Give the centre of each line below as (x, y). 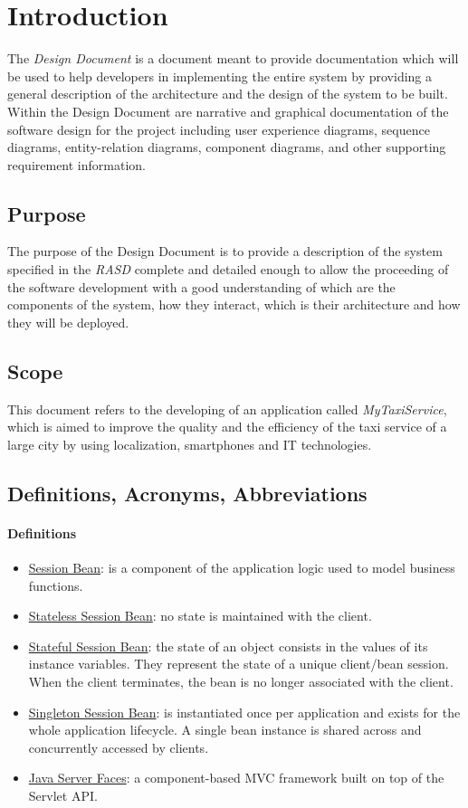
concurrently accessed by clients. (119, 747)
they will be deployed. (68, 322)
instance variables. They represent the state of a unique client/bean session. (239, 664)
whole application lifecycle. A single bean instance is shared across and (225, 730)
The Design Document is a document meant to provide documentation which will (233, 58)
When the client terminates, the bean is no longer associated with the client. (241, 681)
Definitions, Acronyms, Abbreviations (187, 493)
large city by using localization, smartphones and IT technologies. (190, 444)
